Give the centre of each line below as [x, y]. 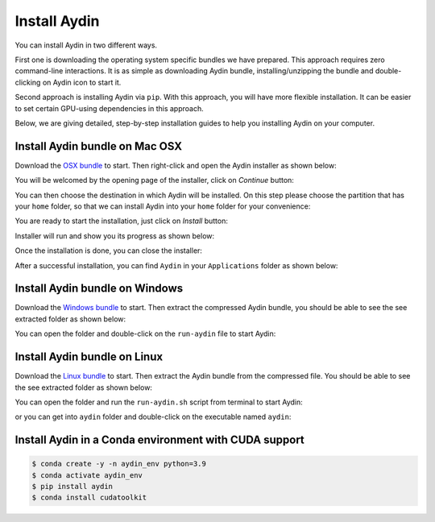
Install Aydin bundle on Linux [89, 357]
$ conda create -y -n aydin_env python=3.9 [119, 464]
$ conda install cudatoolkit [89, 498]
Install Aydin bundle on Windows [99, 289]
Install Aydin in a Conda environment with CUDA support [160, 440]
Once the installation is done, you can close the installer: [109, 251]
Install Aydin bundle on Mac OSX [99, 146]
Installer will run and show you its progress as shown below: [115, 236]
